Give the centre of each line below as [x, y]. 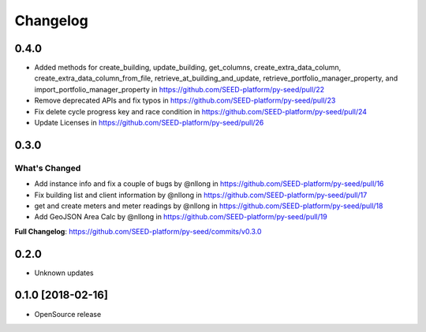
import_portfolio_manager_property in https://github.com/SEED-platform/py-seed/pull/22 [179, 89]
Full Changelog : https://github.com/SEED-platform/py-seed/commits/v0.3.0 [138, 231]
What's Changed [48, 168]
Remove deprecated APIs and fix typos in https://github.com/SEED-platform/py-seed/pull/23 [185, 101]
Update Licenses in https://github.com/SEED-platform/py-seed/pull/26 [149, 123]
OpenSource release [68, 314]
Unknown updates [64, 273]
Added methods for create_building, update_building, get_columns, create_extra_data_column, [188, 68]
